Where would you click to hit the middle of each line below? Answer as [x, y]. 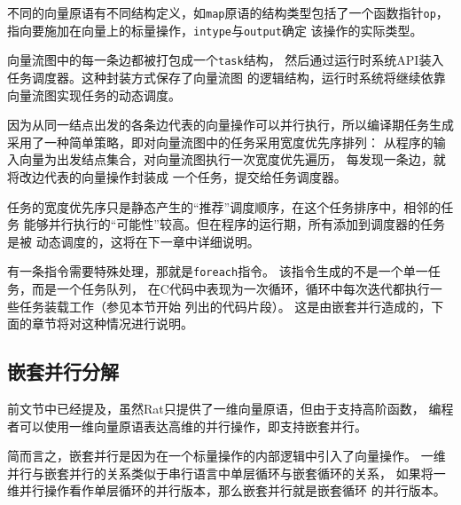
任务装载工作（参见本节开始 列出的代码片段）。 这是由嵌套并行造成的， [225, 306]
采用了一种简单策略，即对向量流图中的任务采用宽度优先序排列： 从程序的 [220, 142]
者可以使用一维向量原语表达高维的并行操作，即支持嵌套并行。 [187, 426]
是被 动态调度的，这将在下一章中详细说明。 [133, 241]
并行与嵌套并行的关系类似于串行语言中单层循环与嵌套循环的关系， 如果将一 [227, 473]
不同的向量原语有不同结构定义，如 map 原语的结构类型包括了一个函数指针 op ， [228, 12]
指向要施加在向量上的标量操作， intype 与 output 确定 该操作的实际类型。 [215, 30]
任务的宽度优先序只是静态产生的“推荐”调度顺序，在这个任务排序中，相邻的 [224, 206]
